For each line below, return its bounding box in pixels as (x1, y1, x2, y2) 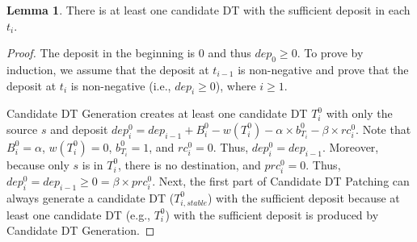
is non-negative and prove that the (238, 60, 409, 77)
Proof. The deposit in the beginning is (6, 44, 196, 61)
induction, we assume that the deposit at (6, 60, 209, 77)
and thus (208, 44, 251, 61)
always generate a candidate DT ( (6, 189, 175, 206)
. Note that (356, 120, 411, 137)
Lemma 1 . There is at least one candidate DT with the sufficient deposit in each (6, 2, 411, 18)
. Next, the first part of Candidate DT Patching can (152, 173, 410, 190)
